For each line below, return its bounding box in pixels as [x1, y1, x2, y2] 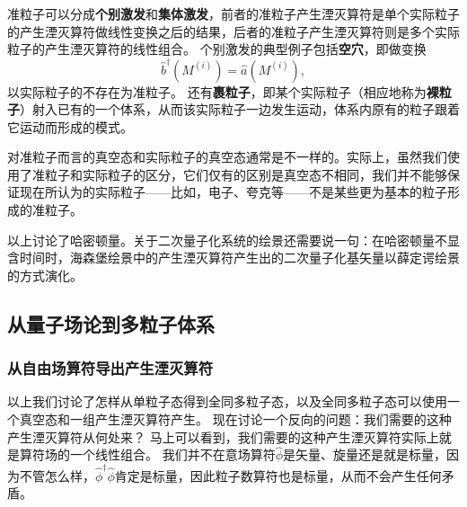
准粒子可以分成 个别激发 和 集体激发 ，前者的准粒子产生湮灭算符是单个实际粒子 [7, 4, 460, 22]
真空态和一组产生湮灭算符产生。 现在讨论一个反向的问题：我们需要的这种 [19, 410, 452, 429]
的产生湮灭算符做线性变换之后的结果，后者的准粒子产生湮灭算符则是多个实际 [7, 22, 460, 40]
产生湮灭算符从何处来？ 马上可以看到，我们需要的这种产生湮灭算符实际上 [7, 427, 439, 446]
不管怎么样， [19, 466, 95, 485]
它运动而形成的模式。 [7, 117, 133, 136]
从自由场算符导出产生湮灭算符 [7, 357, 214, 379]
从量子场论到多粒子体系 [7, 309, 215, 337]
